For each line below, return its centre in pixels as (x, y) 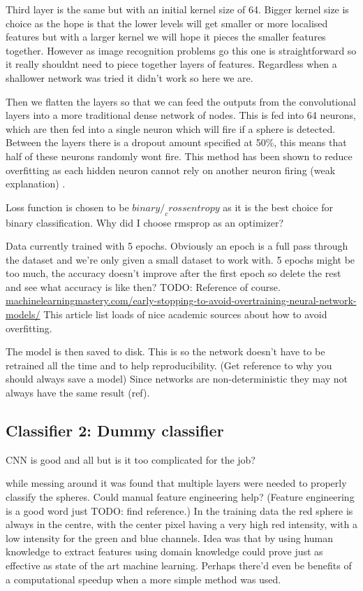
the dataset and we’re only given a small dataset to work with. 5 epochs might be (180, 259)
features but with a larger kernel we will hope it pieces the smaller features (166, 37)
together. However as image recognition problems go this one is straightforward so (181, 50)
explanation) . (36, 184)
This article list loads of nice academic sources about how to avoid (185, 314)
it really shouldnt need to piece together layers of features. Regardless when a (171, 64)
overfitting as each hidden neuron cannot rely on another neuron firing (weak (171, 170)
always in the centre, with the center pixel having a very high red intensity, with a (181, 524)
